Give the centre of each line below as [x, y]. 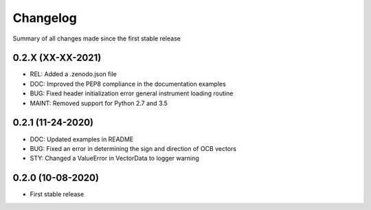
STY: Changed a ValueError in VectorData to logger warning [114, 159]
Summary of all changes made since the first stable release [97, 38]
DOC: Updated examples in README [82, 139]
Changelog [45, 18]
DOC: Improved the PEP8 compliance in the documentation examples [128, 84]
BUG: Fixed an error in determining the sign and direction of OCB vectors [133, 148]
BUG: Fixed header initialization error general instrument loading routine [132, 93]
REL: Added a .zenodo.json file [73, 74]
